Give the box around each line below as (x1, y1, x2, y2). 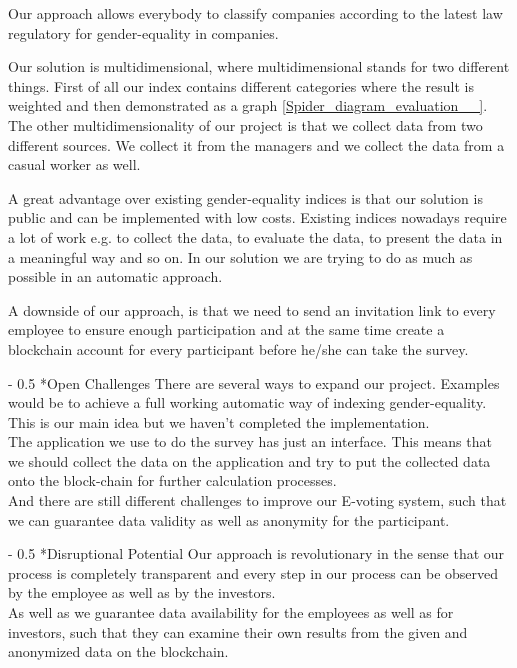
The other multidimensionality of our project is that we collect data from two (8, 114, 483, 135)
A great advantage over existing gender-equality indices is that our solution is (8, 187, 483, 208)
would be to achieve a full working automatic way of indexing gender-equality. (8, 392, 487, 413)
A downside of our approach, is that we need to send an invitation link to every (8, 299, 496, 320)
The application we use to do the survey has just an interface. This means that (8, 431, 492, 452)
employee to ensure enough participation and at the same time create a (8, 319, 445, 340)
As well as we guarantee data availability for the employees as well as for (8, 602, 454, 623)
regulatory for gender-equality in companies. (8, 22, 279, 43)
